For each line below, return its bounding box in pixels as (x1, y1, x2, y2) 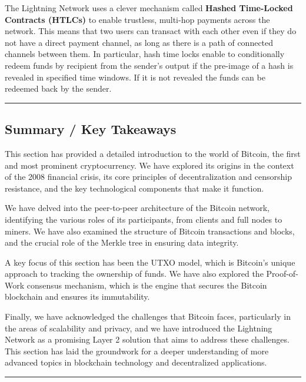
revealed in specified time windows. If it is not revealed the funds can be (5, 71, 265, 83)
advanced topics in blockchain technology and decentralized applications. (5, 356, 267, 368)
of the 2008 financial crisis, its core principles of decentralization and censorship (5, 170, 292, 183)
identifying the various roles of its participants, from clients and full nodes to (5, 213, 282, 225)
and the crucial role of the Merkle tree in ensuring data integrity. (5, 236, 239, 249)
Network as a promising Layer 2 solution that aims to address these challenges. (5, 333, 290, 346)
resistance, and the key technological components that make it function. (5, 182, 264, 194)
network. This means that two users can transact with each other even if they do (5, 25, 297, 37)
